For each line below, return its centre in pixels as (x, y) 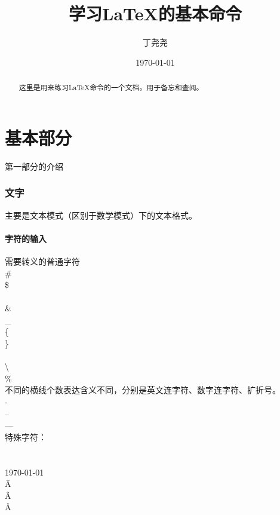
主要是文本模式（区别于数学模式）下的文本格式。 (101, 215)
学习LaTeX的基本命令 (155, 13)
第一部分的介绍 (34, 166)
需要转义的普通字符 (42, 261)
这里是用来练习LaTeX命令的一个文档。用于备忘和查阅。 (111, 88)
